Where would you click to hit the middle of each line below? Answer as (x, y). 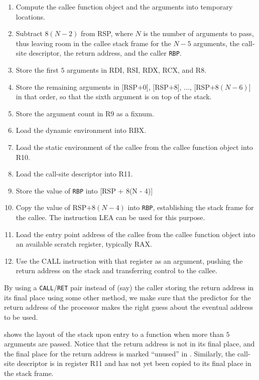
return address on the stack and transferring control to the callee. (116, 270)
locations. (30, 16)
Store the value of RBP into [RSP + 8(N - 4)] (84, 190)
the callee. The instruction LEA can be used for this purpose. (110, 217)
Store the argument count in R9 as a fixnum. (85, 113)
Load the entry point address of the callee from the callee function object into (136, 234)
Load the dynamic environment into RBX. (81, 130)
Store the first (37, 70)
